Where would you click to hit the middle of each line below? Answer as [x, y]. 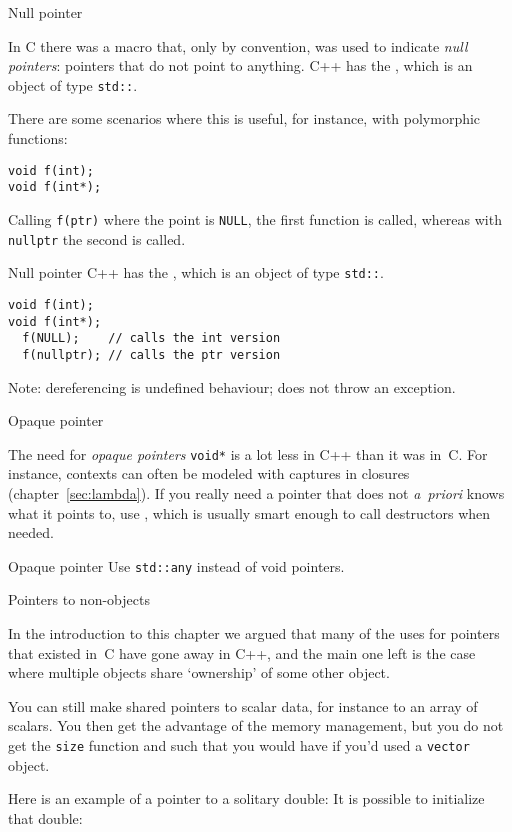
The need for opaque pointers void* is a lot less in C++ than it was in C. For [248, 453]
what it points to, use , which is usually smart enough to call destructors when [249, 512]
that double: [45, 817]
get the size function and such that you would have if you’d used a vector [239, 744]
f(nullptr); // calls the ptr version [151, 354]
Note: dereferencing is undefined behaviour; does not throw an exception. [232, 386]
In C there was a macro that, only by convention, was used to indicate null [238, 45]
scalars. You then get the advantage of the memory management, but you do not [256, 725]
